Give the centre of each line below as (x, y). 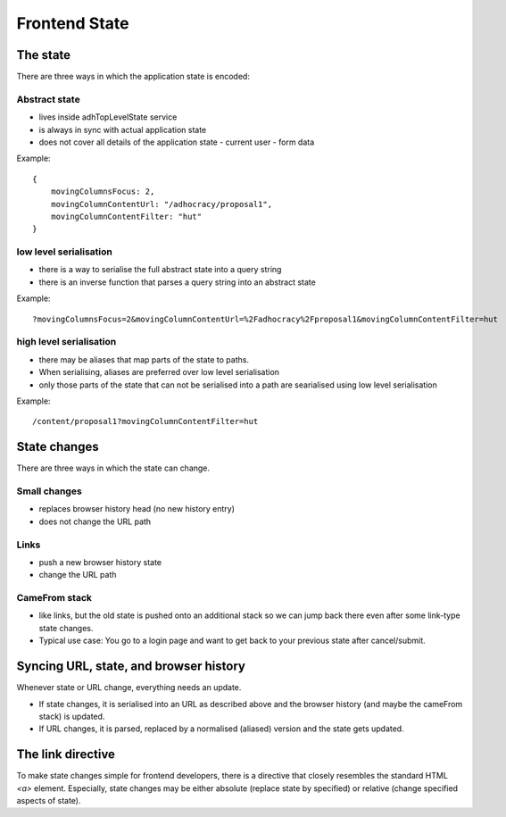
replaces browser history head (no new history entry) (137, 509)
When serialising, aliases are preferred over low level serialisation (159, 372)
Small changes (49, 491)
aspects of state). (49, 800)
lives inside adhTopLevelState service (108, 117)
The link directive (66, 754)
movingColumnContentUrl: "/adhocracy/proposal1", (161, 204)
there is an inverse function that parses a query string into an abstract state (177, 282)
